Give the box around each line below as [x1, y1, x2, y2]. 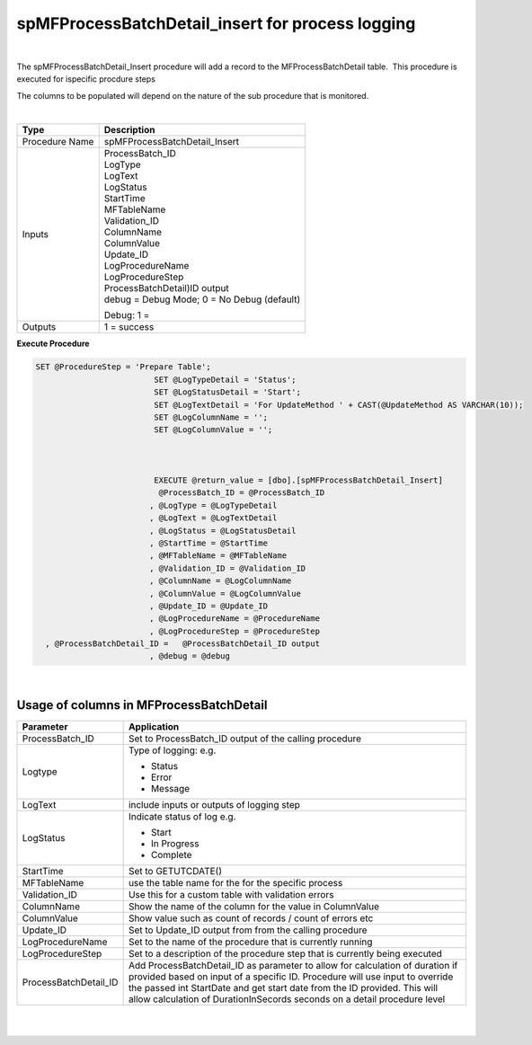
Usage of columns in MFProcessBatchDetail [16, 697, 268, 713]
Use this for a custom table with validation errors [128, 889, 334, 901]
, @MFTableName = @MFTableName [148, 551, 288, 561]
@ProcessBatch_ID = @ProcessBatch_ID [158, 488, 325, 498]
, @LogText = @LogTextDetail [148, 513, 278, 523]
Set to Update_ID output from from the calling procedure [128, 924, 368, 936]
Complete [150, 849, 192, 862]
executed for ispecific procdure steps [16, 74, 156, 84]
